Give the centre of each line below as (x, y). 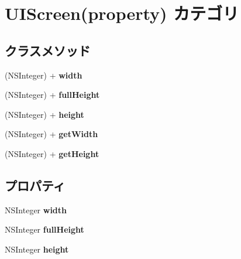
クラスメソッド (48, 50)
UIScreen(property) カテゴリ (122, 13)
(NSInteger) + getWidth (51, 134)
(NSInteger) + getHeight (52, 153)
